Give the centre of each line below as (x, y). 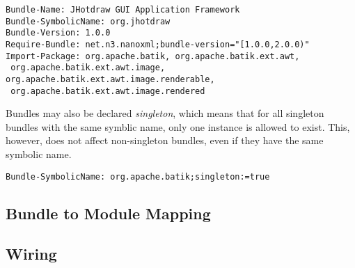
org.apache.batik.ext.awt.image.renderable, (110, 79)
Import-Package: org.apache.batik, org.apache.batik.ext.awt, (153, 56)
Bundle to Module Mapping (108, 213)
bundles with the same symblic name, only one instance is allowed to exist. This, (178, 126)
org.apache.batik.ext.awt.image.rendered (108, 91)
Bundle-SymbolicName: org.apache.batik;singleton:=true (138, 176)
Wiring (31, 254)
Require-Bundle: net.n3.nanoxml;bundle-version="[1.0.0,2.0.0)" (158, 44)
